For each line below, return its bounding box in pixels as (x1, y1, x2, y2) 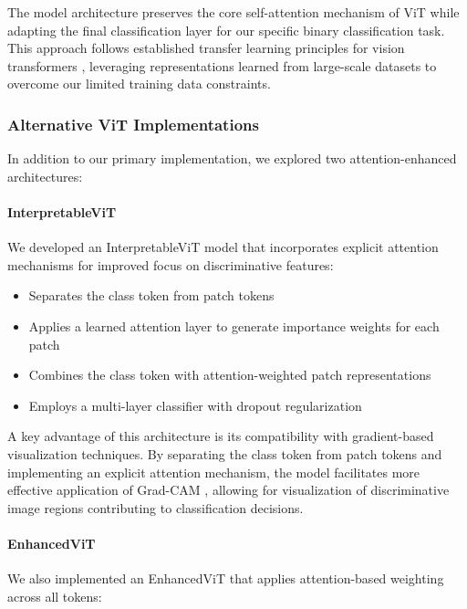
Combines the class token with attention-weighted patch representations (28, 365, 431, 384)
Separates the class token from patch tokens (28, 286, 275, 305)
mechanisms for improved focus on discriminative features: (7, 255, 334, 274)
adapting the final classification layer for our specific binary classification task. (7, 20, 445, 39)
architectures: (7, 166, 83, 185)
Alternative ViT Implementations (7, 112, 259, 135)
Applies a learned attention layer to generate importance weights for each (28, 316, 440, 335)
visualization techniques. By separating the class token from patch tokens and (7, 444, 442, 463)
